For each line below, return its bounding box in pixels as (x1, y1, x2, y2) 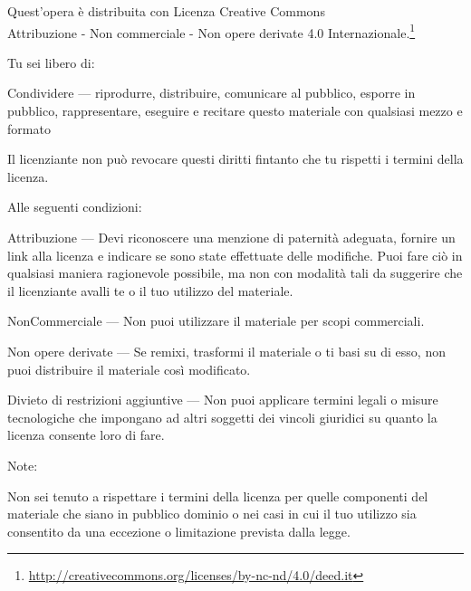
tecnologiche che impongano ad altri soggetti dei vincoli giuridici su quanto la (7, 407, 437, 426)
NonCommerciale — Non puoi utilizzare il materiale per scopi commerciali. (7, 311, 425, 330)
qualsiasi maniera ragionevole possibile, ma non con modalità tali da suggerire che (7, 263, 463, 282)
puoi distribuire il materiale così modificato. (7, 359, 251, 378)
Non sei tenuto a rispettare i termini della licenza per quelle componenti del (7, 486, 428, 505)
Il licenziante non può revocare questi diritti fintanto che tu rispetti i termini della (7, 149, 464, 168)
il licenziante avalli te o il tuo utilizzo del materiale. (7, 281, 293, 300)
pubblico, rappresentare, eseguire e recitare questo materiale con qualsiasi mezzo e (7, 101, 463, 120)
